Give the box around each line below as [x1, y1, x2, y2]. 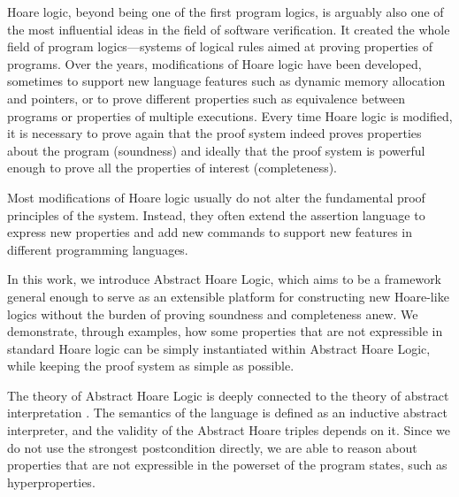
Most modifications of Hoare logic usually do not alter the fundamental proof [7, 187, 425, 206]
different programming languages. [7, 240, 188, 258]
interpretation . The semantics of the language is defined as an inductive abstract [7, 403, 448, 422]
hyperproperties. [7, 472, 96, 491]
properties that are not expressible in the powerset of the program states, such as [7, 455, 448, 474]
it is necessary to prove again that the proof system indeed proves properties [7, 124, 422, 142]
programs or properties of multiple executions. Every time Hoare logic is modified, [7, 106, 453, 125]
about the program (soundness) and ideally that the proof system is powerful [7, 141, 425, 159]
